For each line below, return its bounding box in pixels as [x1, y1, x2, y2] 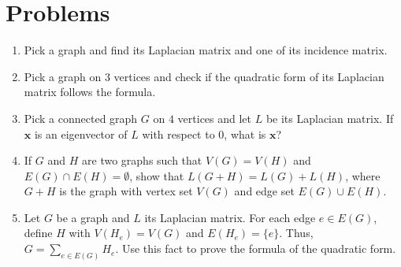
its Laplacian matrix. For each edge [144, 209, 316, 225]
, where [345, 167, 381, 184]
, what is [224, 125, 266, 142]
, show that [129, 167, 184, 184]
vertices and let [177, 109, 252, 126]
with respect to [142, 125, 215, 142]
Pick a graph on [24, 68, 102, 84]
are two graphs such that [82, 152, 202, 169]
